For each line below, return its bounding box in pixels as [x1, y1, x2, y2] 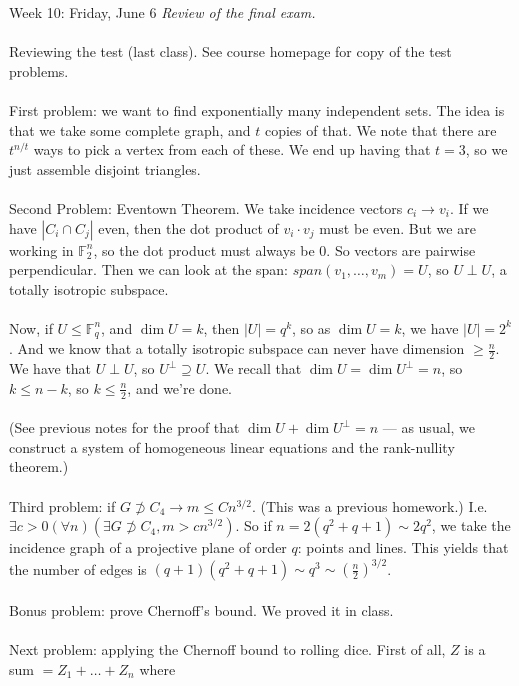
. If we [449, 197, 489, 218]
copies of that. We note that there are [264, 119, 497, 140]
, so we [465, 139, 508, 160]
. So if [235, 515, 272, 536]
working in [9, 239, 74, 260]
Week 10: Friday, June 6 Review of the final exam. [9, 2, 316, 22]
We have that [9, 358, 92, 379]
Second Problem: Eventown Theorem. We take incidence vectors [9, 197, 403, 218]
